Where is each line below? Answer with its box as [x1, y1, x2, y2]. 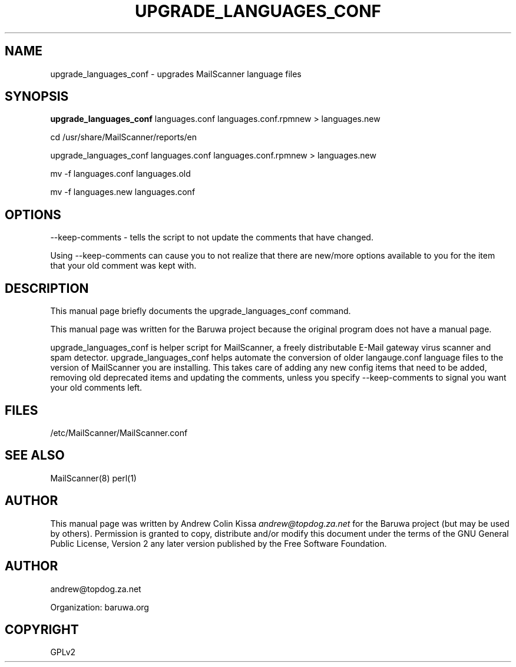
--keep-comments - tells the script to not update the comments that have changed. [50, 232, 373, 243]
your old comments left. [50, 382, 143, 393]
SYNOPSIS [5, 89, 69, 104]
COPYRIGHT [5, 622, 79, 637]
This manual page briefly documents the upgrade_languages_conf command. [50, 306, 351, 316]
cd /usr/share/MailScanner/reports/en [50, 132, 197, 143]
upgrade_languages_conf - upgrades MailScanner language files [50, 68, 302, 79]
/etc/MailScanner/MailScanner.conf [50, 427, 188, 438]
